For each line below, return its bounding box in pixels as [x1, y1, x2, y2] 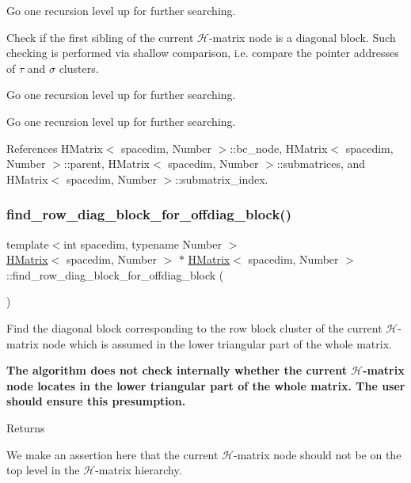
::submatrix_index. [175, 170, 268, 187]
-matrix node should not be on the [234, 446, 401, 462]
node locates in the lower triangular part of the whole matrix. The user [6, 377, 405, 394]
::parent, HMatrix [63, 155, 150, 172]
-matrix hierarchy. [95, 462, 182, 478]
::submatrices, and [276, 155, 366, 172]
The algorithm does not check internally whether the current [6, 362, 347, 378]
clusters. [59, 59, 99, 76]
